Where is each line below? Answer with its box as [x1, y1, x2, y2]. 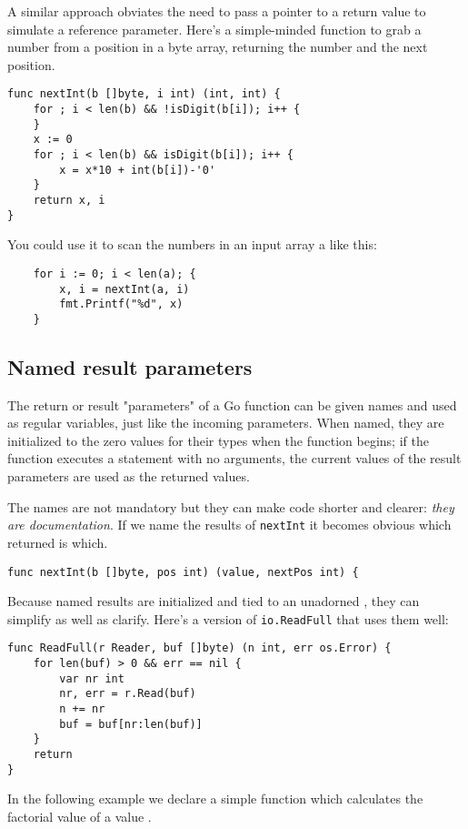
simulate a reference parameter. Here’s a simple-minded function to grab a [7, 19, 422, 38]
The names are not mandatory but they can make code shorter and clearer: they [7, 497, 454, 516]
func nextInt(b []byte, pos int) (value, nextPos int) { [7, 565, 359, 579]
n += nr [59, 703, 105, 716]
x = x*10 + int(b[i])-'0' [59, 163, 216, 177]
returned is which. [7, 532, 108, 551]
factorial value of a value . [7, 806, 152, 825]
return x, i [33, 193, 105, 207]
